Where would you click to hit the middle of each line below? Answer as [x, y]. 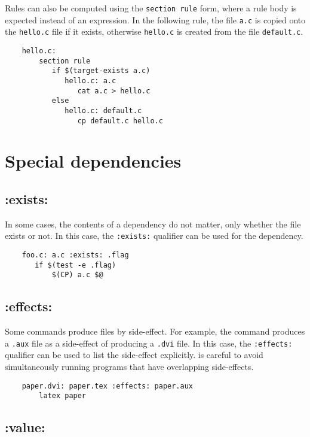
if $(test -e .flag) [76, 265]
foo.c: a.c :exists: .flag [75, 255]
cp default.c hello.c [120, 121]
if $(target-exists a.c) [101, 71]
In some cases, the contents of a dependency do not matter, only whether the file [153, 224]
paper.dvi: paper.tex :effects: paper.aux [107, 386]
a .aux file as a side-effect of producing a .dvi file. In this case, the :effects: [149, 343]
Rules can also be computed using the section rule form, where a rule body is [151, 8]
